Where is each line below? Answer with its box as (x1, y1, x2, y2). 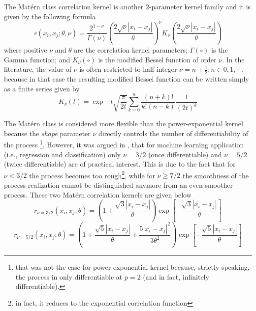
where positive (4, 45, 47, 55)
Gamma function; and (4, 54, 70, 64)
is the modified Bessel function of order (98, 54, 217, 64)
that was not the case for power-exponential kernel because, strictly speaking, (15, 262, 250, 272)
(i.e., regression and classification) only (4, 149, 121, 159)
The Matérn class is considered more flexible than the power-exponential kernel (4, 118, 243, 129)
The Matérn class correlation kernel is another (4, 1, 144, 11)
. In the (222, 54, 245, 64)
